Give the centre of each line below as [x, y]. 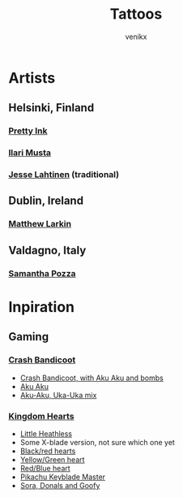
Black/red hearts [48, 451]
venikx [136, 37]
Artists [32, 78]
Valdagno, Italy [47, 250]
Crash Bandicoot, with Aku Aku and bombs [91, 378]
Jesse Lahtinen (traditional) [64, 175]
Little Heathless [46, 433]
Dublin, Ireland [46, 201]
